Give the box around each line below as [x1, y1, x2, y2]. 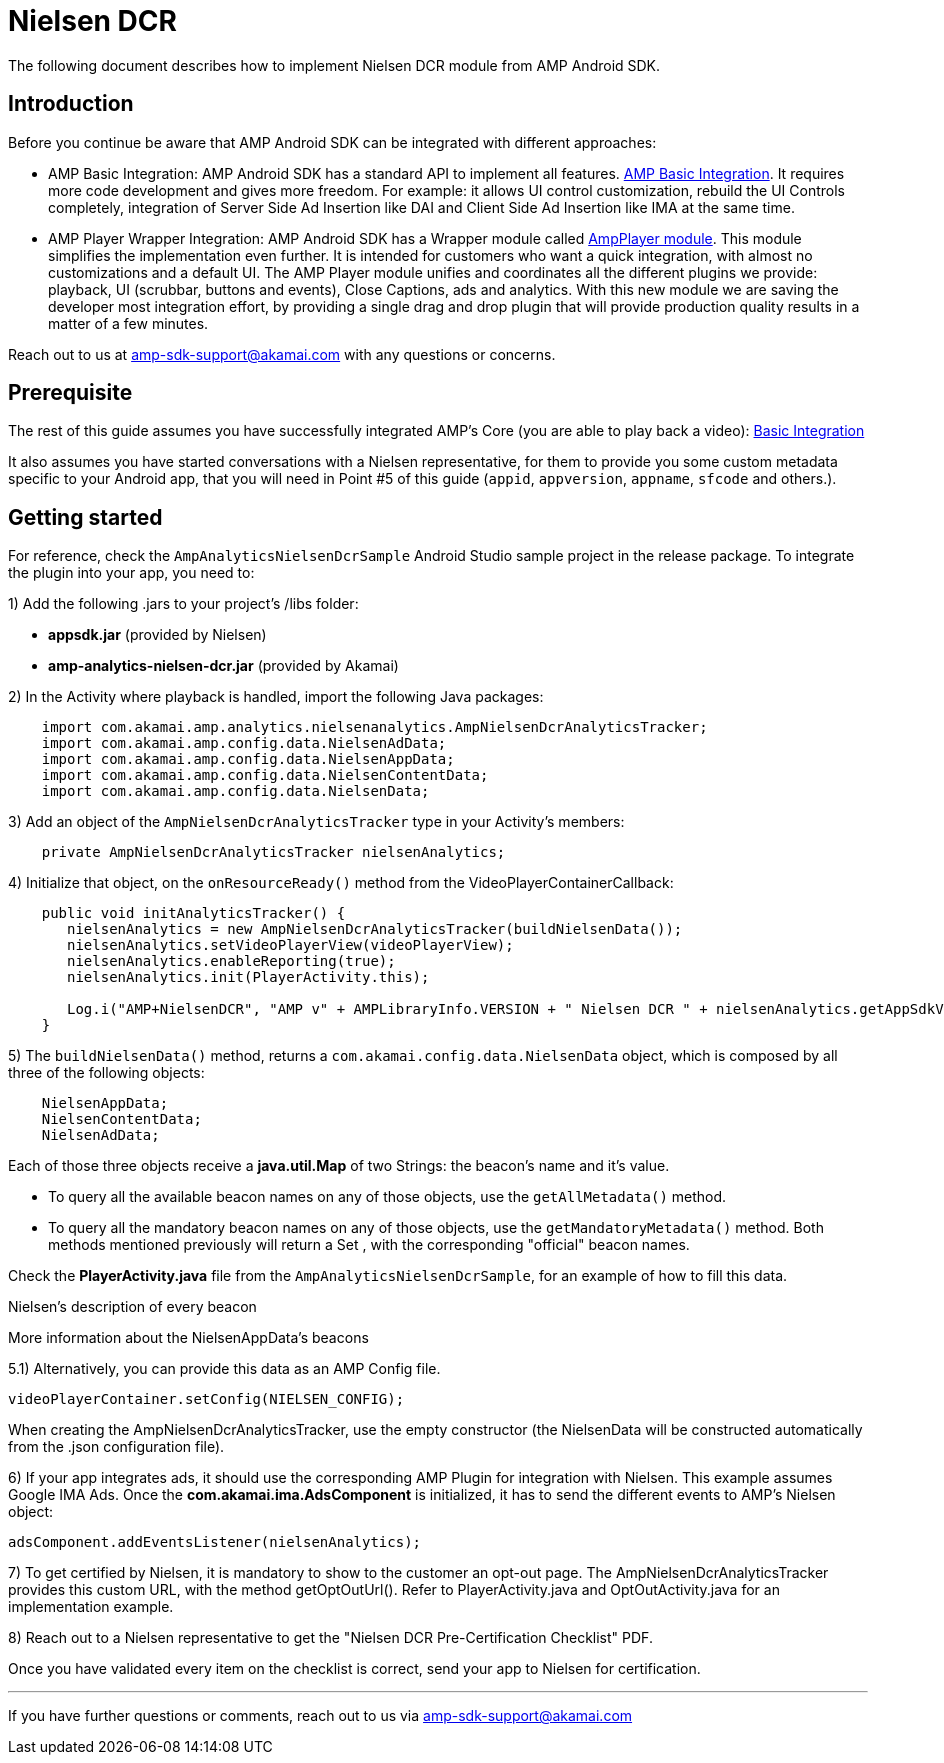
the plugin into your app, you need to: [8, 564, 255, 582]
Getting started [8, 504, 163, 530]
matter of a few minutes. [48, 314, 209, 332]
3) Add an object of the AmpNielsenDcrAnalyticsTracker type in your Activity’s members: [8, 813, 625, 831]
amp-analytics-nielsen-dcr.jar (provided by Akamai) [48, 657, 399, 675]
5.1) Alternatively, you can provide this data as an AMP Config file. [8, 1360, 441, 1378]
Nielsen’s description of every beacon [8, 1298, 257, 1316]
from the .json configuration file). [8, 1438, 225, 1456]
